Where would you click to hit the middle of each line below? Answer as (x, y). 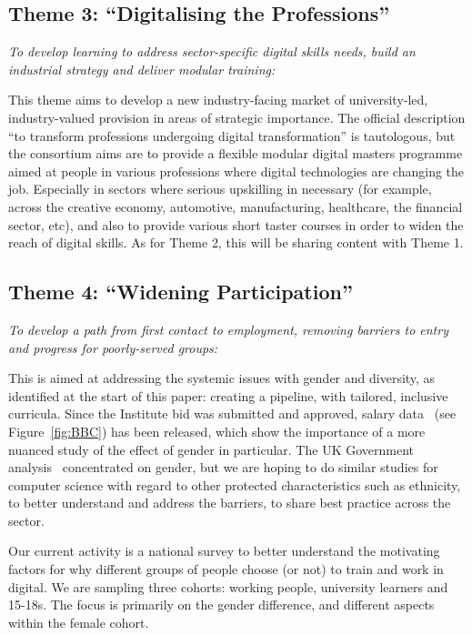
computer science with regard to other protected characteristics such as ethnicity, (235, 484)
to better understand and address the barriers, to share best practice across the (230, 503)
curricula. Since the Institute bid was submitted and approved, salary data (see (232, 413)
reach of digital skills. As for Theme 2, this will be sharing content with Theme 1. (236, 242)
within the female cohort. (79, 622)
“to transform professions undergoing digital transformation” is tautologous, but (232, 135)
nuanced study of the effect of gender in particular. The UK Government (211, 449)
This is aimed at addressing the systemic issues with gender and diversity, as (222, 378)
